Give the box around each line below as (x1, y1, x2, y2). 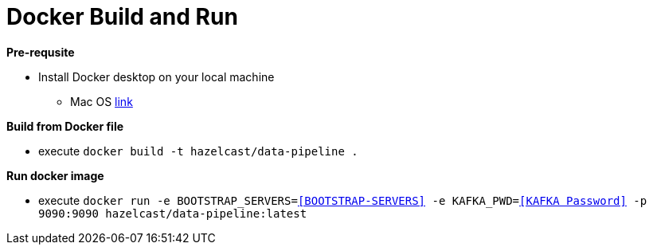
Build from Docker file (6, 119, 124, 133)
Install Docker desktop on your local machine (38, 69, 275, 84)
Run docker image (6, 168, 104, 182)
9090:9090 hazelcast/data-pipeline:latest (38, 206, 307, 220)
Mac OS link (70, 94, 133, 108)
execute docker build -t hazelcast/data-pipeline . (38, 143, 358, 158)
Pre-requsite (6, 45, 75, 59)
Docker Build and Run (6, 3, 238, 30)
